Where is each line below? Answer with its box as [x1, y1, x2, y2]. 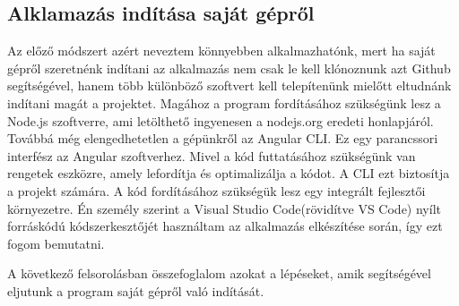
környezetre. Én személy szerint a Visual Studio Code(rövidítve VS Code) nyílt [7, 199, 441, 217]
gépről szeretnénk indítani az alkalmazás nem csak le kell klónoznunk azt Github [7, 58, 451, 77]
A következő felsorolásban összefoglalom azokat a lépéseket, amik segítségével [7, 264, 431, 283]
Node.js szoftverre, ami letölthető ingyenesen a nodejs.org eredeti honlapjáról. [7, 111, 434, 130]
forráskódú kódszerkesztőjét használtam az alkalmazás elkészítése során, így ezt [7, 217, 443, 235]
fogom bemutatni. [7, 234, 105, 252]
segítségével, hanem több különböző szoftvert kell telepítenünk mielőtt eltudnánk [7, 76, 452, 95]
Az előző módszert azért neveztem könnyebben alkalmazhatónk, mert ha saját [7, 41, 436, 60]
